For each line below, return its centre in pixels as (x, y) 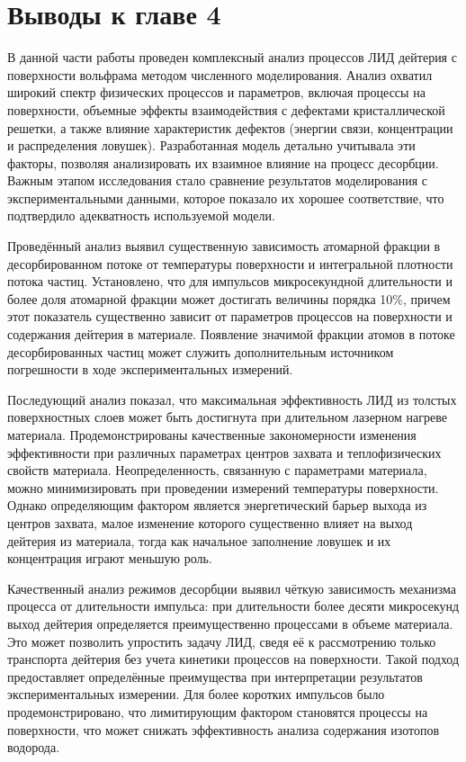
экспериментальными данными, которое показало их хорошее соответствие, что (226, 197)
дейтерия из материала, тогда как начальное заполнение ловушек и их (199, 540)
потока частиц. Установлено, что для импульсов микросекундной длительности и (230, 281)
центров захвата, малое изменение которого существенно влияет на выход (210, 522)
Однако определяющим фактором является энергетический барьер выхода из (217, 505)
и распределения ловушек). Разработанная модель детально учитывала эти (211, 145)
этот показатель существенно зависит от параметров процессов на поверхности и (230, 316)
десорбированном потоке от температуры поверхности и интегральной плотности (230, 263)
